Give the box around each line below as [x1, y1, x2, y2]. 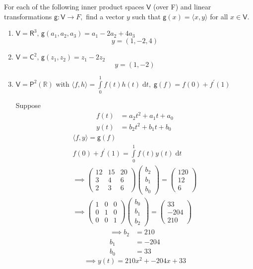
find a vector [86, 11, 125, 21]
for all [210, 11, 228, 21]
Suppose [15, 100, 41, 110]
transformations [4, 11, 52, 21]
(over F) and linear [153, 1, 211, 11]
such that [132, 11, 161, 21]
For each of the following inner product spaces [4, 1, 144, 11]
